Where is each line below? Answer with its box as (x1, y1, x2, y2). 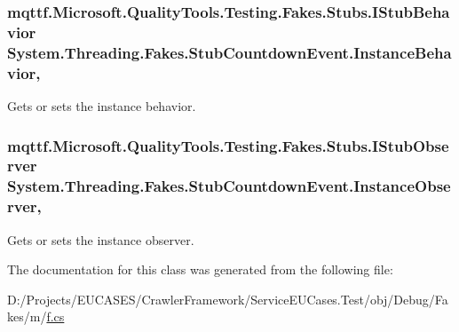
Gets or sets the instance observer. (7, 230, 194, 249)
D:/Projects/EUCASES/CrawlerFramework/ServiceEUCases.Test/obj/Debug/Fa (7, 289, 448, 308)
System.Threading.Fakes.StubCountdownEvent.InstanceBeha (7, 41, 452, 63)
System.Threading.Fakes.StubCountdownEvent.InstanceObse (7, 175, 451, 197)
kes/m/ (7, 307, 47, 326)
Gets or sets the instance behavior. (7, 96, 196, 115)
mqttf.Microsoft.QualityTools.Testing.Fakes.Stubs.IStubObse (7, 134, 449, 156)
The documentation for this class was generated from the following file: (7, 260, 393, 279)
